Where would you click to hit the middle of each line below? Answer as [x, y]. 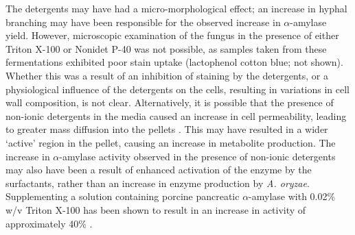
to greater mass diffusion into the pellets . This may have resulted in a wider [167, 129]
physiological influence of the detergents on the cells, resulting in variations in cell [178, 89]
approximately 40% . [49, 223]
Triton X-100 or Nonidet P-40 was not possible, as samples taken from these [166, 48]
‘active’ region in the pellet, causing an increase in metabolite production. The [171, 142]
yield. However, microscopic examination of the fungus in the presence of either [172, 35]
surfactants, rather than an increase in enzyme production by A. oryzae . [158, 183]
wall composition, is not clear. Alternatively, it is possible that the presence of [170, 102]
